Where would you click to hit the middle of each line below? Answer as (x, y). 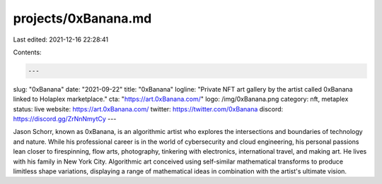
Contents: (27, 52)
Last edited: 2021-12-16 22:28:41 (61, 39)
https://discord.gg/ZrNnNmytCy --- (65, 119)
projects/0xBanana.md (82, 18)
